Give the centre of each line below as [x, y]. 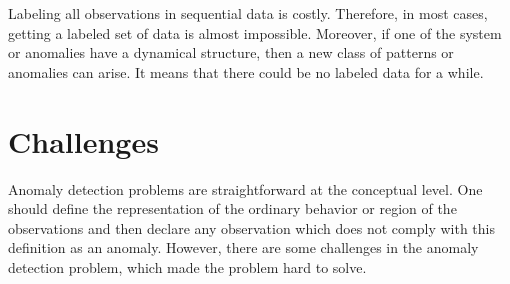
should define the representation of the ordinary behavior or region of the [232, 208]
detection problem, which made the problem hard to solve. [187, 266]
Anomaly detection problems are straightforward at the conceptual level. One [245, 188]
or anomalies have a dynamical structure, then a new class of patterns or [231, 52]
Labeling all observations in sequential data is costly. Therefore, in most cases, [248, 13]
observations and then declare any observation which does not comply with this [252, 227]
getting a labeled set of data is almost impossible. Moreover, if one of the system [255, 32]
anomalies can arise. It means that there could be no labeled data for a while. [246, 71]
